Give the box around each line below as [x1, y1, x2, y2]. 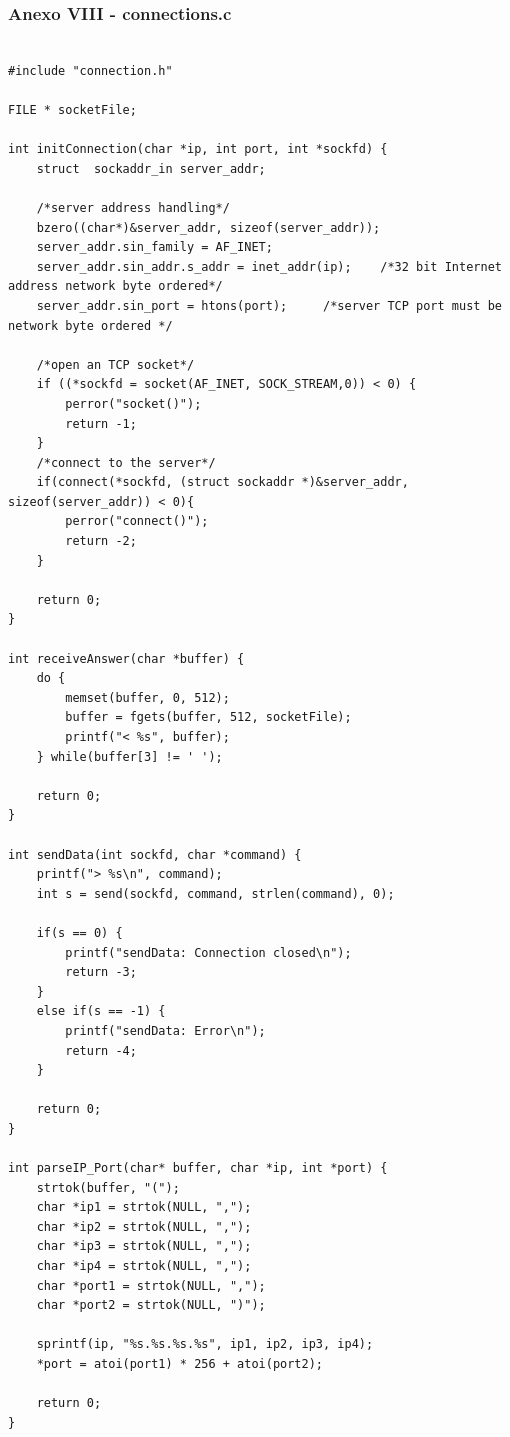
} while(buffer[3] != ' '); [36, 749, 223, 764]
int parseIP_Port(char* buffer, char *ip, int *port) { [8, 1161, 388, 1176]
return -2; [65, 534, 137, 549]
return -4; [65, 1043, 137, 1058]
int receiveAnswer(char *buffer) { [8, 651, 245, 666]
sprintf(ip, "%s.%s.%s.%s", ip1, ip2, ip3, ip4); [36, 1337, 374, 1352]
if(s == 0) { [36, 925, 123, 940]
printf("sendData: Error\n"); [65, 1023, 266, 1038]
